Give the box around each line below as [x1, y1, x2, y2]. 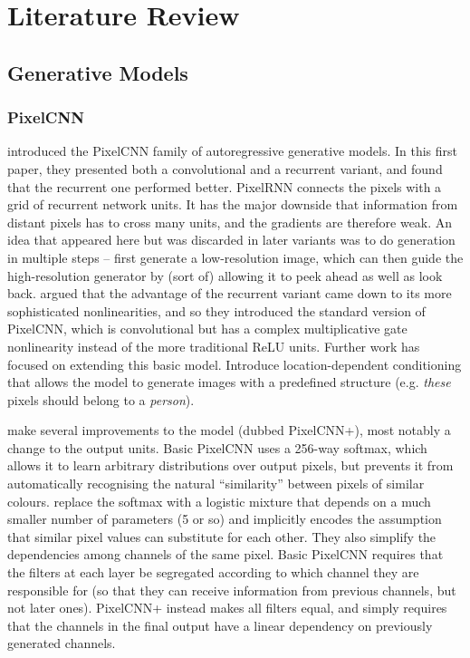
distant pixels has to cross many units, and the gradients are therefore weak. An [7, 212, 453, 231]
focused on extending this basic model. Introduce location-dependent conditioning [7, 354, 462, 373]
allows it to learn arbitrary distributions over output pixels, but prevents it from [7, 456, 454, 475]
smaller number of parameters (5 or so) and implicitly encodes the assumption [7, 509, 442, 528]
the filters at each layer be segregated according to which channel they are [7, 563, 419, 582]
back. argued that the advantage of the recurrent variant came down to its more [7, 284, 452, 303]
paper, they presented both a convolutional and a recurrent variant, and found [7, 159, 443, 178]
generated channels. [7, 634, 116, 653]
